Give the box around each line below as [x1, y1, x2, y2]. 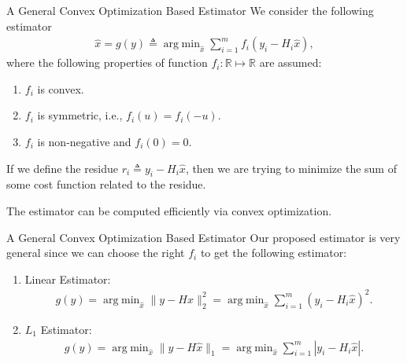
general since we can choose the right [6, 244, 185, 261]
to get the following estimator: [200, 244, 347, 261]
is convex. [37, 80, 84, 97]
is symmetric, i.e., [37, 107, 123, 123]
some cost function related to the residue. [6, 176, 206, 192]
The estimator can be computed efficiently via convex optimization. [6, 202, 332, 218]
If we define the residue [6, 159, 119, 176]
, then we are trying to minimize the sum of [185, 159, 397, 176]
